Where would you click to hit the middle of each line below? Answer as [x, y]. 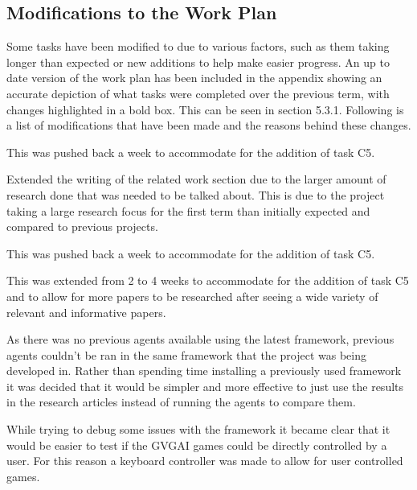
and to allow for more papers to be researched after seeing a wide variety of [192, 296]
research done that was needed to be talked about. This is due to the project [196, 194]
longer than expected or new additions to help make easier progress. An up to [198, 62]
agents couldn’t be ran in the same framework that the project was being [186, 354]
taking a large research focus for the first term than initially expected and [188, 210]
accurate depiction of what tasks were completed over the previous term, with [198, 93]
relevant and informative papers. [86, 312]
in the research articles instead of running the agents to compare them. [181, 402]
